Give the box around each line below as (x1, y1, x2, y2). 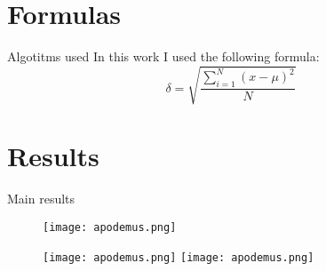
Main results (7, 189, 76, 208)
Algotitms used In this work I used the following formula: (7, 47, 320, 66)
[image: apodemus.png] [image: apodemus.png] (43, 251, 314, 264)
